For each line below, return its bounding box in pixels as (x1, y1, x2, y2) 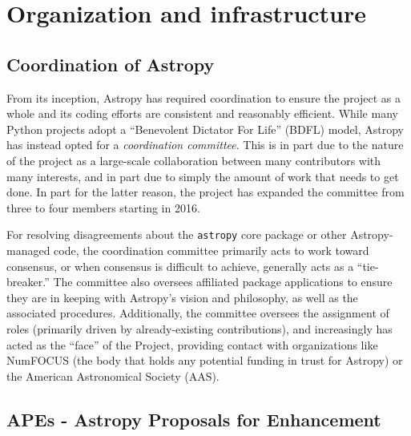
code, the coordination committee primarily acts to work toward (54, 241, 369, 258)
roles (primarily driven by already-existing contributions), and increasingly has (6, 320, 393, 337)
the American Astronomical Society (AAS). (6, 367, 220, 384)
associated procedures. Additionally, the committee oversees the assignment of (6, 305, 389, 321)
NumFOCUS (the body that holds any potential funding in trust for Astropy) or (6, 352, 403, 369)
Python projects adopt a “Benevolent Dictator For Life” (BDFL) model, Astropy (6, 120, 404, 137)
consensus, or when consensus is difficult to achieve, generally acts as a (6, 257, 354, 274)
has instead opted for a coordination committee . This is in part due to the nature (6, 136, 404, 153)
